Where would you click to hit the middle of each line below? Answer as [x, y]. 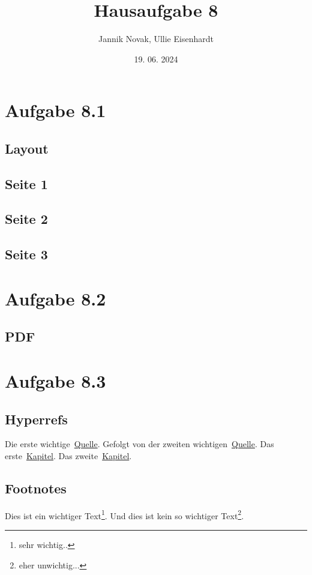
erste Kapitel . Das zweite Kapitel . [68, 455]
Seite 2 [26, 219]
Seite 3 [26, 254]
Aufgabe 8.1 [55, 110]
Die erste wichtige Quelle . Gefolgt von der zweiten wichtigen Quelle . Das [139, 444]
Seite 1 [26, 183]
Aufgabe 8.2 [55, 298]
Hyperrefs [36, 419]
